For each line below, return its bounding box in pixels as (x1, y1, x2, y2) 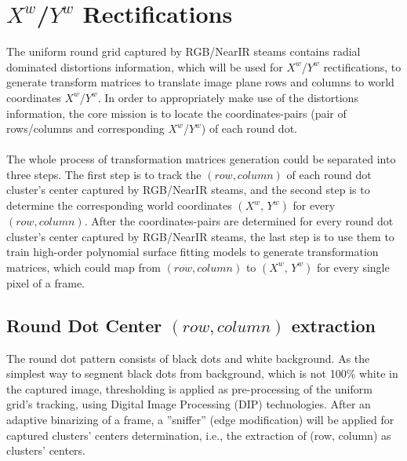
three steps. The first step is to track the (6, 166, 202, 182)
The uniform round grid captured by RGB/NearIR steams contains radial (6, 43, 361, 60)
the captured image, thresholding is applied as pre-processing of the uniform (6, 380, 372, 397)
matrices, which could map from (6, 258, 161, 275)
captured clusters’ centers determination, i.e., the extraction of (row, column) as (6, 426, 391, 443)
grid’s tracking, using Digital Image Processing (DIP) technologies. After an (6, 396, 371, 412)
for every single (317, 258, 390, 275)
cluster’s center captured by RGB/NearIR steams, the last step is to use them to (6, 228, 394, 244)
